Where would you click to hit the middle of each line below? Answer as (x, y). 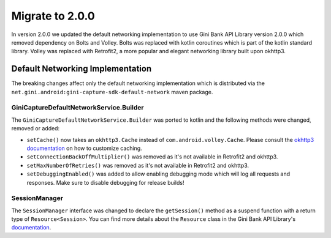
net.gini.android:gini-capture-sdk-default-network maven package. (112, 92)
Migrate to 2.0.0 (53, 16)
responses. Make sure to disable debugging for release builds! (105, 182)
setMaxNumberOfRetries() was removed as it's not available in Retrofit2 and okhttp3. (138, 165)
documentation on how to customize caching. (84, 148)
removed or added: (36, 128)
